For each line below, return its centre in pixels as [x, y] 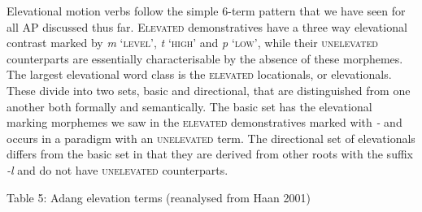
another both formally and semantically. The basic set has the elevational [189, 106]
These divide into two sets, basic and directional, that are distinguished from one [209, 90]
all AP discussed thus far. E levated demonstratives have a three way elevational [207, 26]
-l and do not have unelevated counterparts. [117, 169]
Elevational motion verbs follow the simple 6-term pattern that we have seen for [206, 11]
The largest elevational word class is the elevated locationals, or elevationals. [199, 74]
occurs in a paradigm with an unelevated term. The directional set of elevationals [211, 138]
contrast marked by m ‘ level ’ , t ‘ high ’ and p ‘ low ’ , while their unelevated [192, 43]
